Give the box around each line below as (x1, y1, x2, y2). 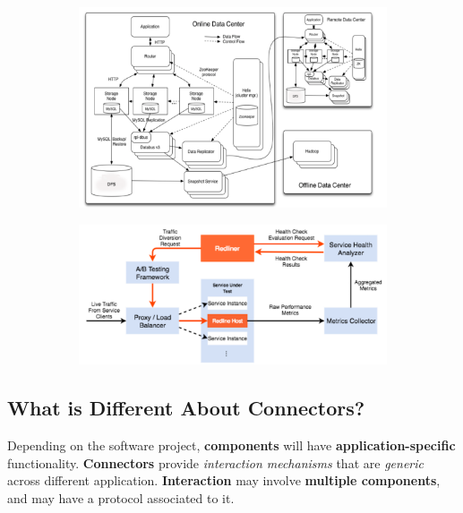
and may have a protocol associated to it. (7, 488, 235, 507)
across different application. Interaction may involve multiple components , (7, 471, 441, 490)
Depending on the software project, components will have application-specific (7, 436, 456, 454)
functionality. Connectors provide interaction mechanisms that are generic (7, 453, 424, 472)
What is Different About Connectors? (7, 394, 365, 422)
